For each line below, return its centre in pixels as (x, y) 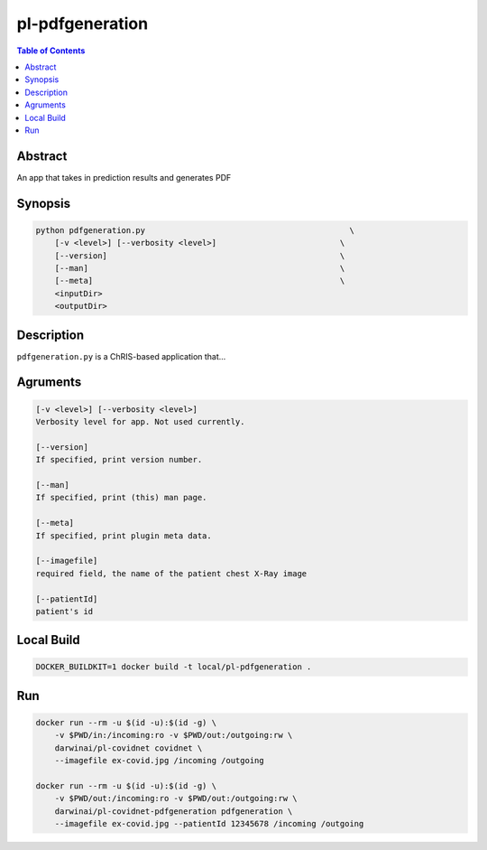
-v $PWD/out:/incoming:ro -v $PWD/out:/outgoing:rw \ (176, 799)
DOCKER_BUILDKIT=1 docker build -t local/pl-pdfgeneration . (174, 667)
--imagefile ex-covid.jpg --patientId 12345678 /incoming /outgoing (209, 824)
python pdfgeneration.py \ (195, 230)
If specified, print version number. (119, 460)
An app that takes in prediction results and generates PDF (124, 177)
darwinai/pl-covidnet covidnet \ (129, 748)
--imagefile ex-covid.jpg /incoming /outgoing (160, 761)
